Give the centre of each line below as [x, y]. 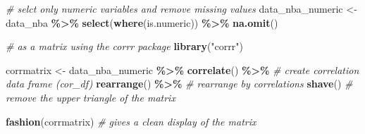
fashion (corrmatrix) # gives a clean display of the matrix [131, 121]
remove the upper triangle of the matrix [91, 97]
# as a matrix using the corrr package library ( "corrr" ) [124, 46]
